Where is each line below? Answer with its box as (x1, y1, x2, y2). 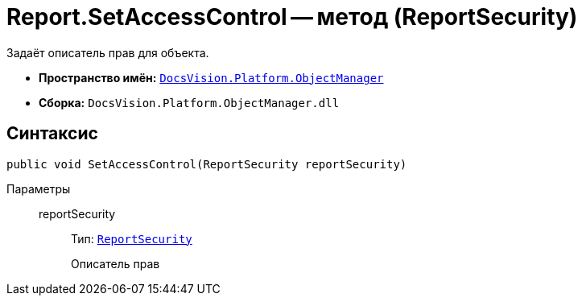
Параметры (6, 181, 71, 196)
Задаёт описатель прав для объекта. (6, 45, 209, 60)
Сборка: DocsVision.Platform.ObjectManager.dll (39, 95, 340, 110)
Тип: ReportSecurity (71, 231, 192, 246)
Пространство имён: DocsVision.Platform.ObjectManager (39, 70, 384, 85)
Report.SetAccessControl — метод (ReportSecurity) (6, 3, 578, 31)
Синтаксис (6, 123, 98, 144)
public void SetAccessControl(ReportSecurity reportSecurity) (6, 157, 407, 171)
